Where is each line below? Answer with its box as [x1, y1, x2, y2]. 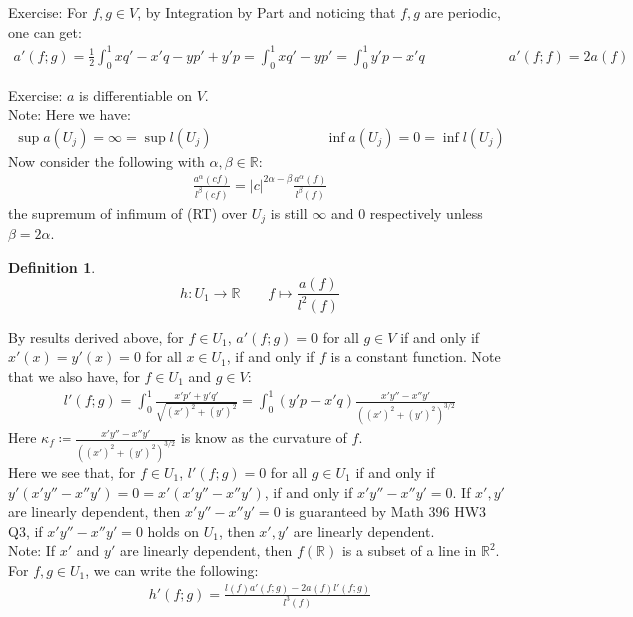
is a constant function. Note [330, 346, 501, 367]
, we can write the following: [85, 559, 259, 580]
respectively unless [369, 202, 483, 223]
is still [270, 202, 308, 223]
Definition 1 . [8, 256, 96, 277]
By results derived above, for [8, 326, 184, 347]
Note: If [8, 540, 56, 561]
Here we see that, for [8, 461, 136, 482]
